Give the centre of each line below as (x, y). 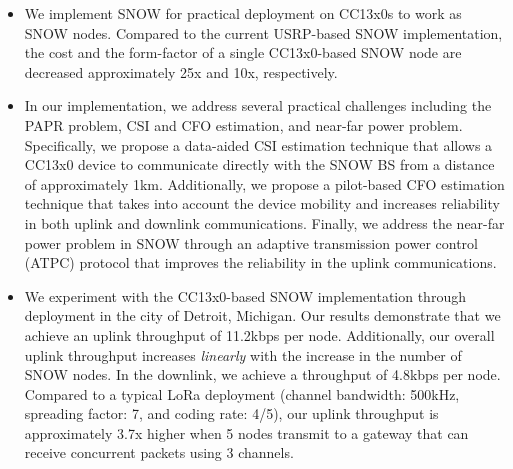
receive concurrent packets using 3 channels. (159, 452)
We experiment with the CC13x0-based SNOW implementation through (245, 295)
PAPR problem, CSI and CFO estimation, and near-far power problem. (243, 124)
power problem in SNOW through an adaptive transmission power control (251, 242)
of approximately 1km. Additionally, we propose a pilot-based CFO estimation (264, 183)
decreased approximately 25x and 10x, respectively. (181, 71)
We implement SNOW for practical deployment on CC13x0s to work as (243, 13)
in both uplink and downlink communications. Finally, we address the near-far (264, 222)
